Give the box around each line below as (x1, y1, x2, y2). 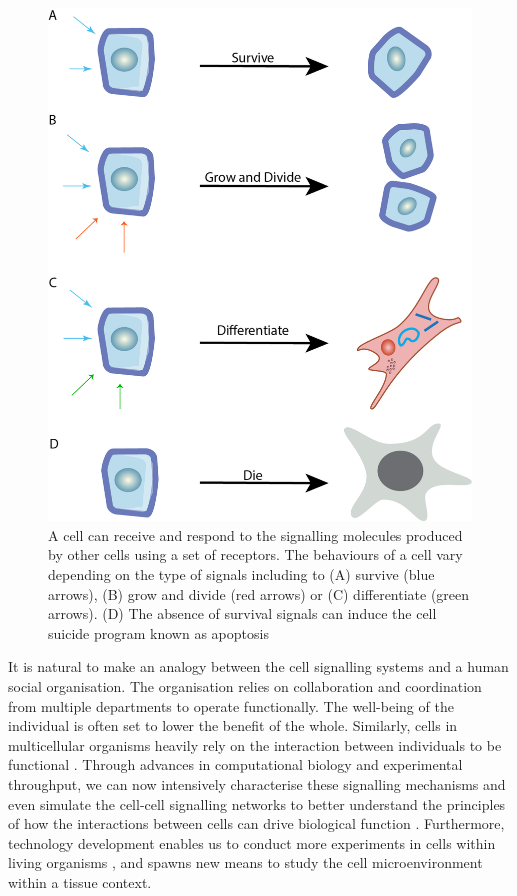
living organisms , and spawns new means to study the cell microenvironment (8, 852, 483, 873)
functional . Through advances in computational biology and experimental (8, 754, 463, 775)
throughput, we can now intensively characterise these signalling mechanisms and (8, 773, 506, 794)
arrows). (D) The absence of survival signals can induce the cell (48, 603, 437, 624)
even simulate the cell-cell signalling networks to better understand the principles (8, 793, 506, 814)
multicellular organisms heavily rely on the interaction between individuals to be (8, 734, 502, 755)
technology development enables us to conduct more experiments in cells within (8, 832, 496, 853)
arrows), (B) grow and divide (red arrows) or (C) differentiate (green (48, 583, 470, 604)
